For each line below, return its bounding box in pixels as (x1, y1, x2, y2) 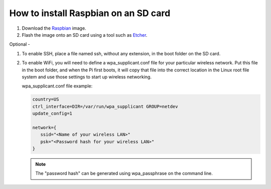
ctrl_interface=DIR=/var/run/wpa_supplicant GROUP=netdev (32, 104, 178, 109)
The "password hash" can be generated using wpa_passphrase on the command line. (35, 170, 213, 176)
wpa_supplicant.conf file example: (22, 83, 93, 89)
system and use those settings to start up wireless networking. (22, 73, 152, 80)
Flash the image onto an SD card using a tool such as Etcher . (22, 32, 148, 38)
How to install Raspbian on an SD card (9, 8, 171, 19)
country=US (32, 97, 59, 103)
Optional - (9, 41, 30, 47)
